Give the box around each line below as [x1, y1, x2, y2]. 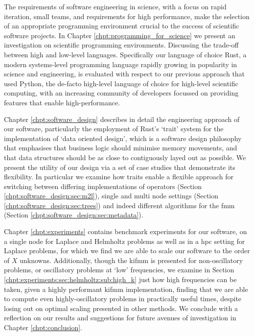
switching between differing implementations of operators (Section [4, 181, 202, 191]
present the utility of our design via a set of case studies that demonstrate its [4, 162, 235, 172]
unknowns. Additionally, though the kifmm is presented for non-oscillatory [20, 255, 243, 265]
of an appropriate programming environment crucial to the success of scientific [4, 21, 239, 31]
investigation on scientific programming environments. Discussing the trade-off [4, 40, 239, 50]
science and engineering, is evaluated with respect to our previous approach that [4, 69, 245, 79]
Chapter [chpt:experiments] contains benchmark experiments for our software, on [4, 226, 247, 237]
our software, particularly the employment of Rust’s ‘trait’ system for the [4, 123, 224, 134]
